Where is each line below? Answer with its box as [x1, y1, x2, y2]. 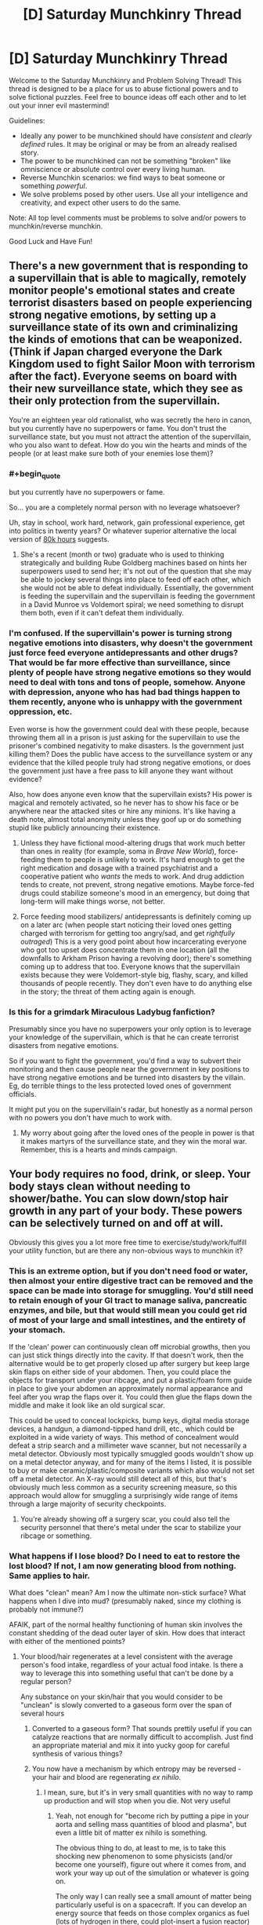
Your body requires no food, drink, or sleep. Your [9, 1167, 251, 1181]
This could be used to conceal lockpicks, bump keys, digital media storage [9, 1415, 250, 1426]
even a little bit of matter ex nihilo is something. [55, 1828, 208, 1838]
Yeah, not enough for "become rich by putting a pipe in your [55, 1811, 250, 1821]
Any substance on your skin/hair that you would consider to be [20, 1692, 223, 1701]
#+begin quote [9, 468, 61, 480]
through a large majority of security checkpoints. [9, 1499, 167, 1509]
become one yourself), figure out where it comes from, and [55, 1860, 247, 1869]
